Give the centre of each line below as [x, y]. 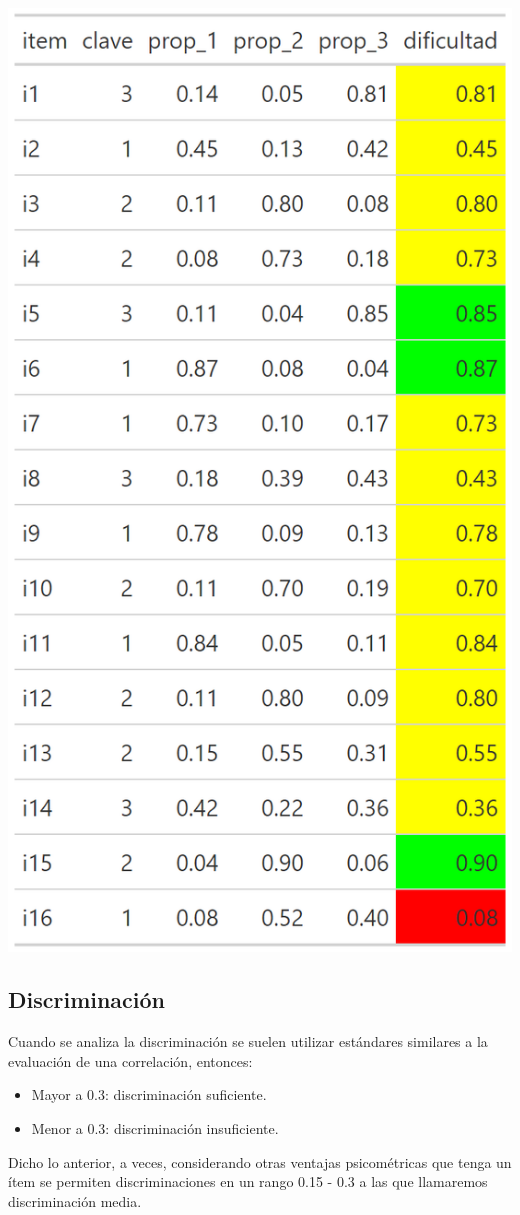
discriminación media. [75, 1200]
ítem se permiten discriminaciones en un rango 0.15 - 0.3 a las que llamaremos [248, 1181]
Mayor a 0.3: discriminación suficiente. [149, 1094]
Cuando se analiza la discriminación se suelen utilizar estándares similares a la [248, 1041]
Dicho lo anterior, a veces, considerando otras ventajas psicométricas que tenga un [260, 1161]
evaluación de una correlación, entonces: [130, 1060]
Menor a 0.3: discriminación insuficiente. [155, 1128]
